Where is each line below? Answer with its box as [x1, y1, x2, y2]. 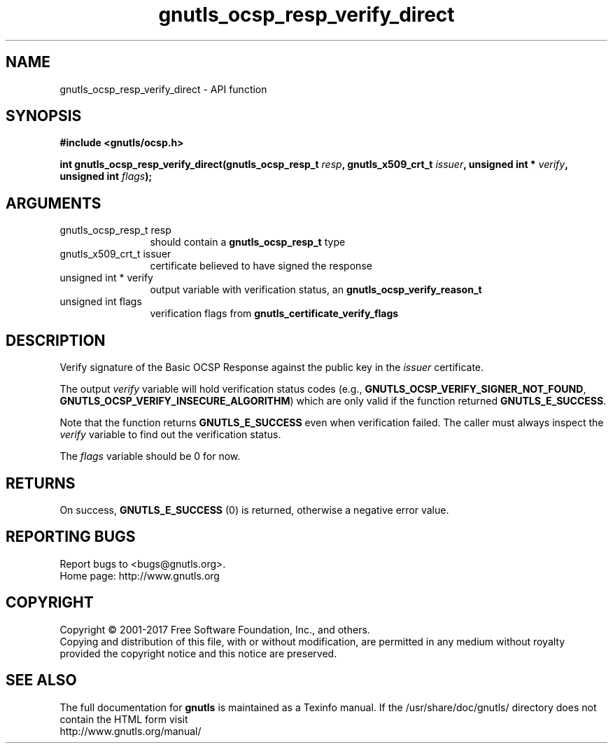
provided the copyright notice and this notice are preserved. [59, 647, 337, 659]
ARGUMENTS [6, 194, 101, 212]
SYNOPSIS [6, 107, 82, 125]
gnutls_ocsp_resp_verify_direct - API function [59, 83, 267, 95]
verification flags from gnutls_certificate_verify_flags [150, 307, 399, 320]
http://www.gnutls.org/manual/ [59, 724, 202, 737]
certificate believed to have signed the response [150, 260, 372, 272]
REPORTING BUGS [6, 528, 136, 546]
